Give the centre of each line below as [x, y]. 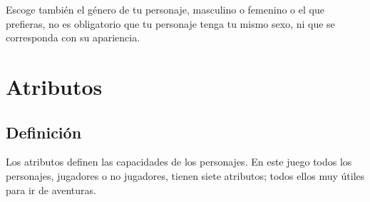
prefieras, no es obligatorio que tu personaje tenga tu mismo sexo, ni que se [170, 23]
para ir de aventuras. [51, 190]
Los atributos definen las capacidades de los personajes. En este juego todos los [179, 162]
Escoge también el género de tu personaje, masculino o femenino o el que [165, 9]
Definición [44, 132]
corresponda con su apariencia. [73, 37]
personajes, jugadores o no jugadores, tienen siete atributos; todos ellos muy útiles [185, 175]
